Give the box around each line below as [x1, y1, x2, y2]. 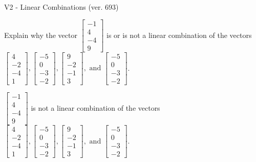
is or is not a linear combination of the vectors [106, 29, 252, 40]
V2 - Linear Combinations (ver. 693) [4, 2, 119, 12]
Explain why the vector [4, 29, 77, 40]
